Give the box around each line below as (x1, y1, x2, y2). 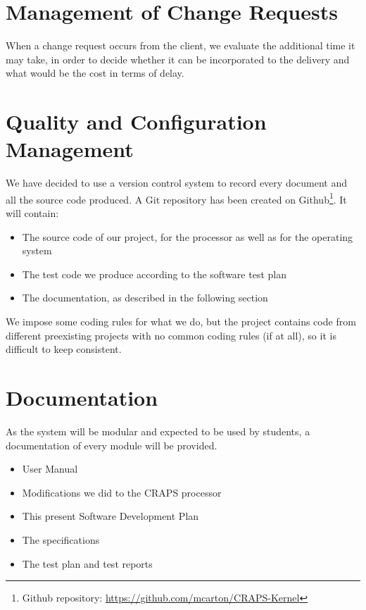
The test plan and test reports (22, 556, 153, 571)
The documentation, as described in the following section (22, 290, 268, 305)
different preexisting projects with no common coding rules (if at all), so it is (6, 328, 336, 342)
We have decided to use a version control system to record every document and (6, 175, 348, 190)
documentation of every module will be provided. (6, 437, 217, 452)
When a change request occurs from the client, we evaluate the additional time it (6, 38, 355, 53)
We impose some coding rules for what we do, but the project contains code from (6, 314, 356, 329)
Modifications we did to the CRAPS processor (22, 485, 222, 499)
